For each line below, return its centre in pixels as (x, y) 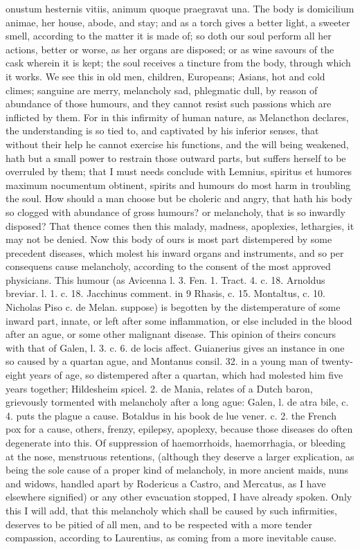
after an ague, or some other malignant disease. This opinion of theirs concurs (171, 334)
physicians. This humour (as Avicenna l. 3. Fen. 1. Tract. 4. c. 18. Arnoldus (165, 279)
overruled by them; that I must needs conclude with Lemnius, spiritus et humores (179, 171)
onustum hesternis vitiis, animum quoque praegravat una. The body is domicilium (180, 8)
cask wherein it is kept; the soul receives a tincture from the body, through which (178, 63)
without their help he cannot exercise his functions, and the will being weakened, (177, 144)
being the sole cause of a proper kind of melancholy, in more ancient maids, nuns (177, 470)
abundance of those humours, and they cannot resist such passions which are (169, 103)
